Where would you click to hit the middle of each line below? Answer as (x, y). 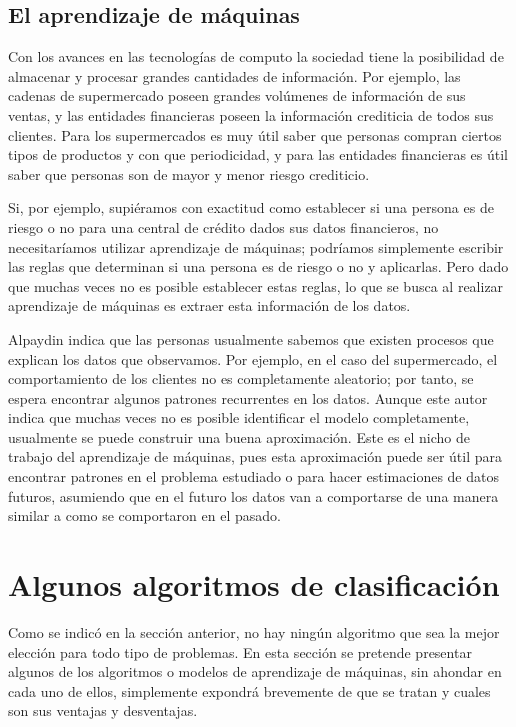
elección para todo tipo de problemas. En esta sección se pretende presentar (240, 651)
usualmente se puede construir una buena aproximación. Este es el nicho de (239, 436)
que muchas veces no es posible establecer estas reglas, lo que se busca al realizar (256, 285)
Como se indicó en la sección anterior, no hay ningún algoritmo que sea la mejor (254, 631)
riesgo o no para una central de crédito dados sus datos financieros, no (223, 226)
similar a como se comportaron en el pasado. (144, 515)
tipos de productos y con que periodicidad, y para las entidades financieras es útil (258, 154)
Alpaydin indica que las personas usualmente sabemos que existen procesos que (251, 338)
